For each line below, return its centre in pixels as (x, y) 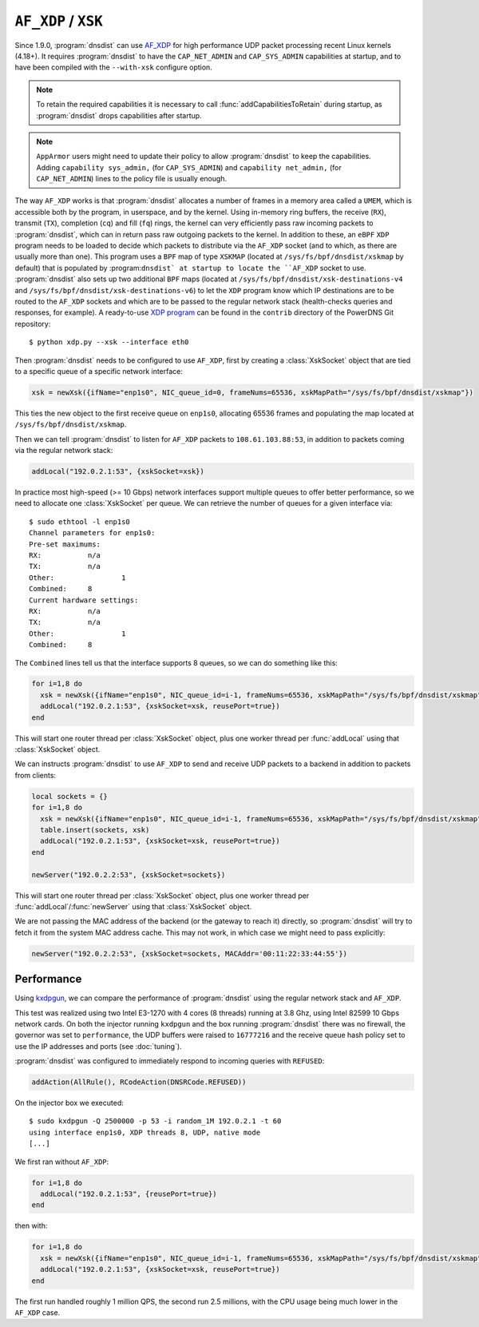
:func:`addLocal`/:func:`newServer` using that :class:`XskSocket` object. (133, 906)
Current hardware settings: (84, 600)
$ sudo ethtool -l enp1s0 (80, 522)
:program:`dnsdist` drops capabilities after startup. (119, 115)
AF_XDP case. (38, 1312)
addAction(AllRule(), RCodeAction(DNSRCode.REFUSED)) (139, 1082)
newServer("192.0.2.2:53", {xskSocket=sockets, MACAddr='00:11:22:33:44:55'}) (189, 954)
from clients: (35, 775)
